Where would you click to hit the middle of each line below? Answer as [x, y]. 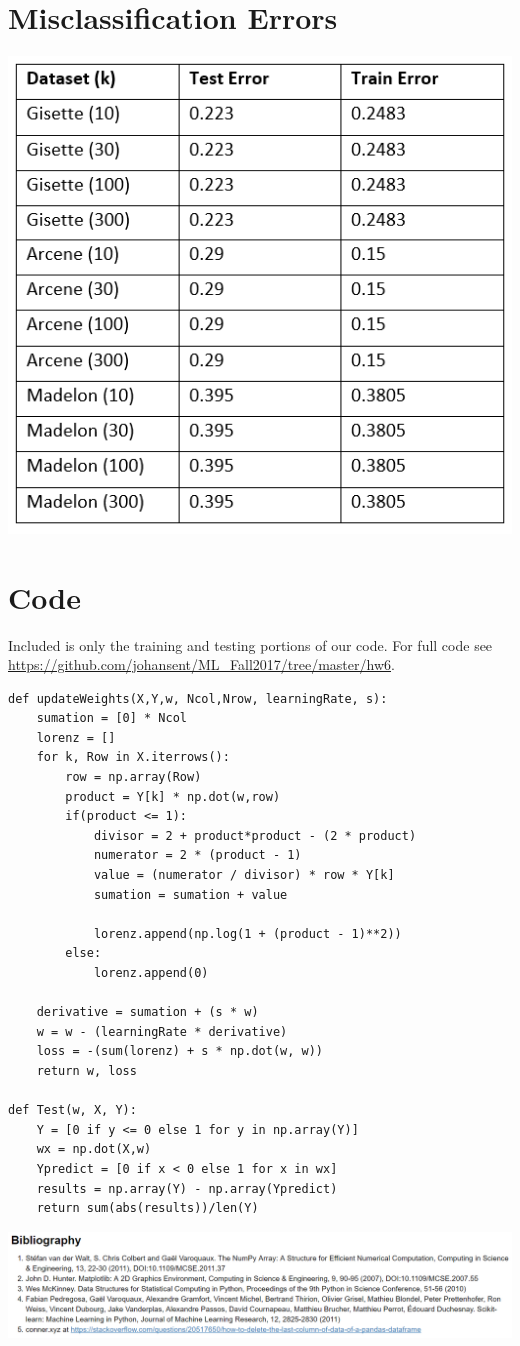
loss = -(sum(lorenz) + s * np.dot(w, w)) [179, 1051]
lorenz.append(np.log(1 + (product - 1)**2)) [247, 933]
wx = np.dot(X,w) [94, 1149]
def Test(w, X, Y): [72, 1110]
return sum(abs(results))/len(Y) [147, 1208]
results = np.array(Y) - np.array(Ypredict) [187, 1188]
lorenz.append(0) [151, 973]
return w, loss [86, 1070]
